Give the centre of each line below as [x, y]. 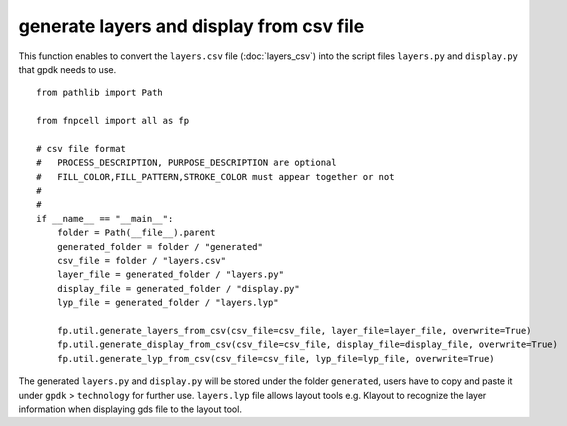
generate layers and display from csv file [191, 26]
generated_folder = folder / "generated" [160, 246]
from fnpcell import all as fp [113, 121]
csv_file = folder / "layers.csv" [141, 261]
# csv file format [81, 148]
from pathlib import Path [100, 93]
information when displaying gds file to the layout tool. [130, 409]
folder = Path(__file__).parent [136, 233]
